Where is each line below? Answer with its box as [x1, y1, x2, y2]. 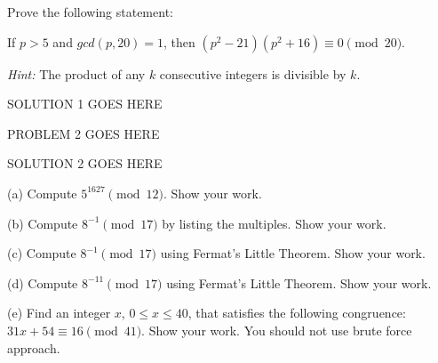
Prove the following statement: [7, 3, 173, 20]
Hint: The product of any [7, 64, 146, 83]
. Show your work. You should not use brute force [141, 320, 412, 339]
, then [163, 32, 195, 51]
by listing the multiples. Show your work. [162, 214, 386, 232]
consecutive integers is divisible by [159, 64, 346, 83]
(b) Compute [7, 214, 78, 232]
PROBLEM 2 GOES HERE [7, 124, 160, 142]
